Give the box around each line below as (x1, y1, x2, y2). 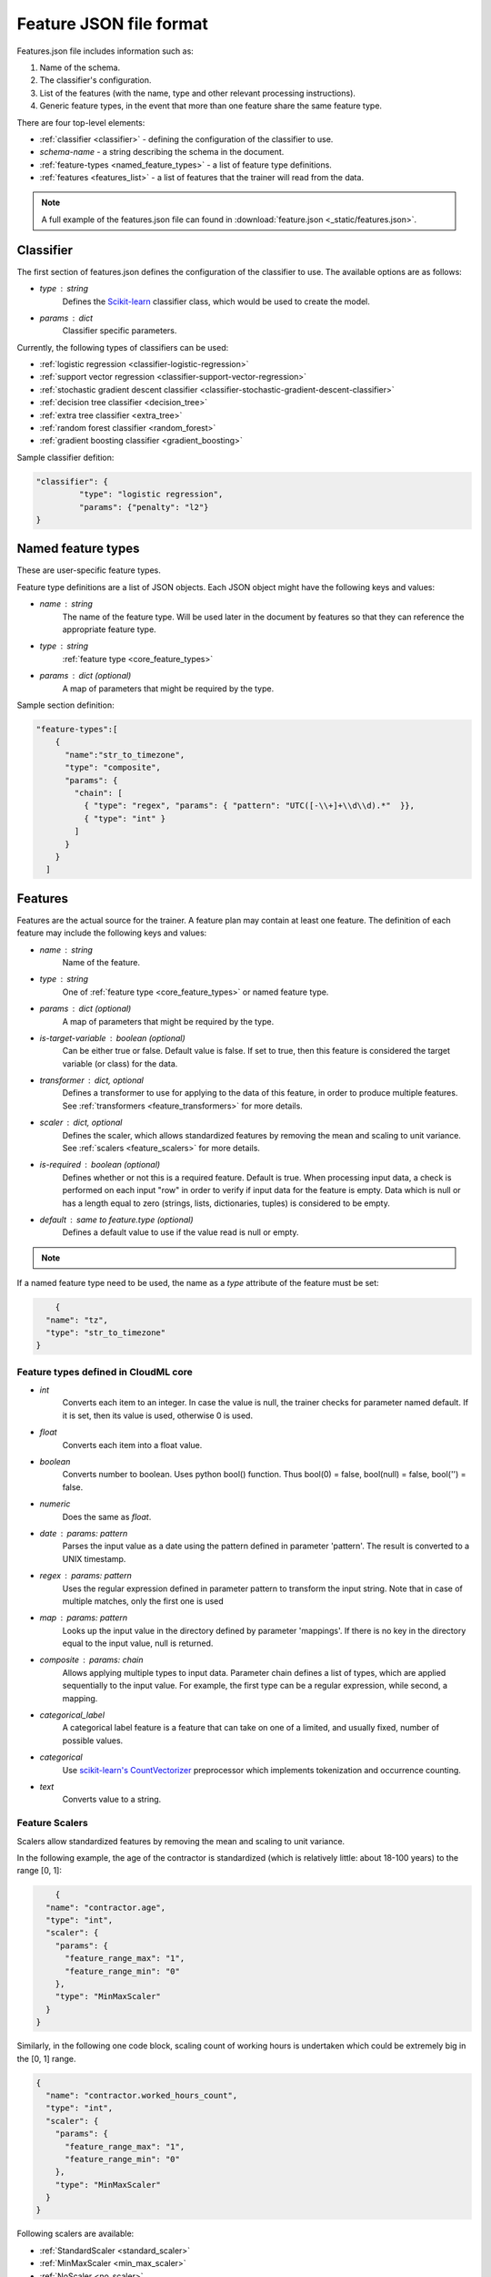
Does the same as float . (62, 1511, 152, 1522)
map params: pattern (39, 1612, 127, 1623)
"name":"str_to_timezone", (65, 750, 185, 760)
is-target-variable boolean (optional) (39, 1032, 185, 1043)
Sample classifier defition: (16, 452, 115, 463)
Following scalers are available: (16, 2228, 135, 2240)
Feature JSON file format (16, 14, 209, 34)
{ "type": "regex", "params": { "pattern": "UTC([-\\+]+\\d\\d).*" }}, (83, 801, 416, 811)
